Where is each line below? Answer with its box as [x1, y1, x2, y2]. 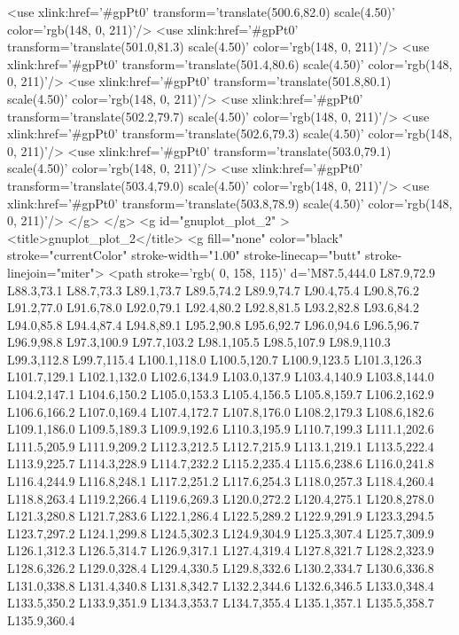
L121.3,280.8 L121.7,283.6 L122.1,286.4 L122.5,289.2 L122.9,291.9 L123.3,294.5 [7, 506, 434, 525]
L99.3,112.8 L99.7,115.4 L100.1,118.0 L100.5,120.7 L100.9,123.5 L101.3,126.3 [7, 349, 422, 368]
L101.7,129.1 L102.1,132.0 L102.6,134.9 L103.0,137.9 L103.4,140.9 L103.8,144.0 [7, 367, 434, 386]
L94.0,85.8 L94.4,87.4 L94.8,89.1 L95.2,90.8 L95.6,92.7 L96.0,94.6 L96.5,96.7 [7, 315, 419, 333]
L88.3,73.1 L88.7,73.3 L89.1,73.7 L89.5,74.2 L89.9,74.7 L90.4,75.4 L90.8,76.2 [7, 280, 419, 299]
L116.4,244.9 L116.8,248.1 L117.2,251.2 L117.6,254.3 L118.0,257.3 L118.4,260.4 [7, 472, 434, 490]
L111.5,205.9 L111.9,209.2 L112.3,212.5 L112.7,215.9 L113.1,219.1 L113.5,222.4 [7, 436, 434, 455]
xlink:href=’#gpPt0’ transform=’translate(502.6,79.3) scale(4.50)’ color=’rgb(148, [7, 124, 453, 143]
